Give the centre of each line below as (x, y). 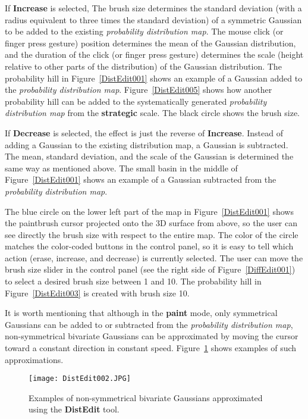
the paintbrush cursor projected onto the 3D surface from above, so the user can (151, 223)
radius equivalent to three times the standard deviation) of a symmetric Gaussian (153, 19)
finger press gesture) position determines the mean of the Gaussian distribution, (150, 43)
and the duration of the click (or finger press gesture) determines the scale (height (154, 54)
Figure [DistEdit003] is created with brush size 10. (97, 293)
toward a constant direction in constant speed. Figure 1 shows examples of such (151, 348)
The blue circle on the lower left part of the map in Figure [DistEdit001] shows (149, 211)
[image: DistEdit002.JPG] (80, 379)
